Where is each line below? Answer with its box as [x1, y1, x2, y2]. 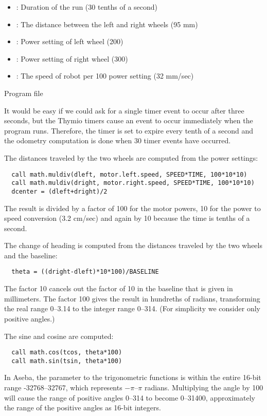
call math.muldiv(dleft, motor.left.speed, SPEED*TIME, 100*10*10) [11, 171, 247, 178]
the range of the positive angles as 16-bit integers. [4, 402, 161, 413]
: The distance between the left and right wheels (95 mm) [16, 18, 198, 29]
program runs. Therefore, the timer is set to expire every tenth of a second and [4, 125, 253, 136]
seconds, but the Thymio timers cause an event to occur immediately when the [4, 115, 253, 126]
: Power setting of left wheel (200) [16, 36, 123, 47]
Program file [4, 87, 43, 98]
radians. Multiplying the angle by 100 [144, 382, 263, 392]
